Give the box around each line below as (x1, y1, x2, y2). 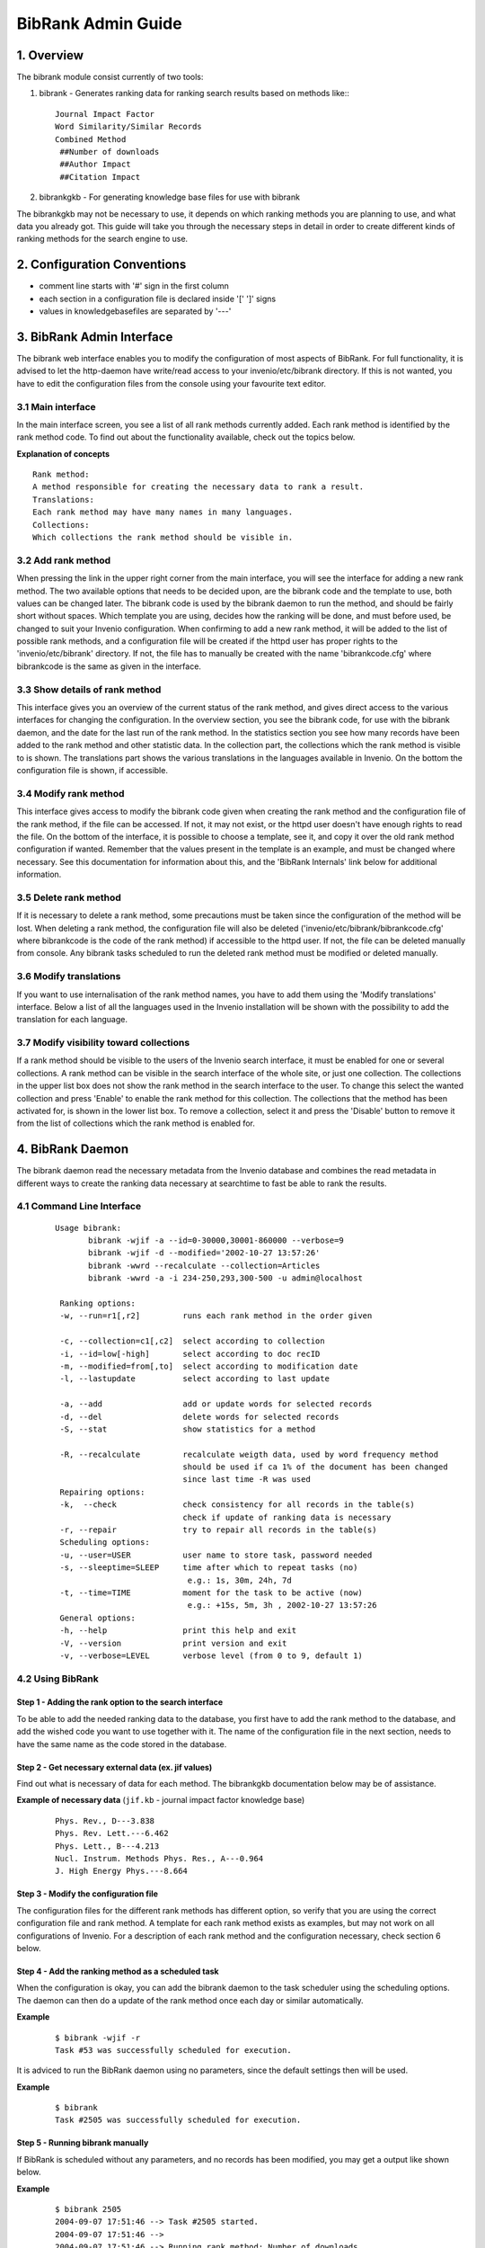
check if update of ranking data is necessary (182, 1512, 392, 1522)
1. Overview (16, 48, 84, 63)
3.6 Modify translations (16, 970, 121, 983)
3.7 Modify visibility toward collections (16, 1037, 190, 1049)
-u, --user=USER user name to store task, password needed (59, 1549, 373, 1560)
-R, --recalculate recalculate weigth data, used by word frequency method (59, 1449, 439, 1459)
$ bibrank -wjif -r (55, 2032, 141, 2043)
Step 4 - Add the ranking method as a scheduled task (16, 1966, 219, 1976)
